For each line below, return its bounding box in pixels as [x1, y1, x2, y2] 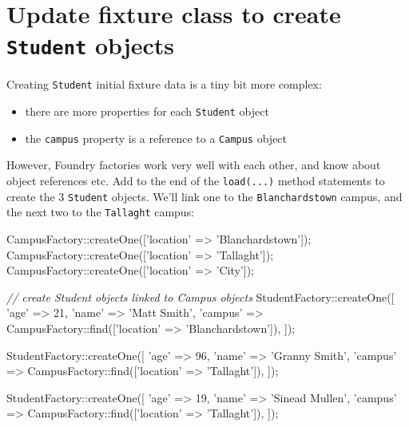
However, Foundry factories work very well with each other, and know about [6, 156, 381, 173]
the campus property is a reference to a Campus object [25, 129, 288, 146]
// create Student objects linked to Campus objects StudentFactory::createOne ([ [6, 288, 395, 305]
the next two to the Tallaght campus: [6, 204, 195, 220]
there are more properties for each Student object [25, 103, 269, 120]
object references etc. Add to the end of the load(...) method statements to [6, 172, 385, 188]
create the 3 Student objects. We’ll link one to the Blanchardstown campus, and [6, 188, 403, 204]
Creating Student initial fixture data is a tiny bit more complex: [6, 76, 322, 93]
